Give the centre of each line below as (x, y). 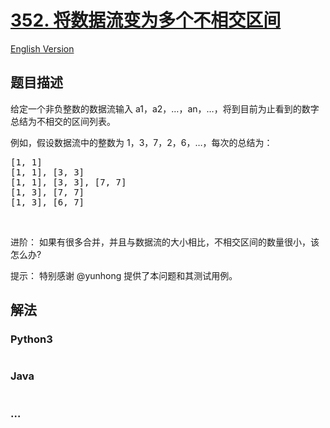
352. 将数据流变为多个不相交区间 (146, 20)
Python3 (31, 339)
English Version (42, 48)
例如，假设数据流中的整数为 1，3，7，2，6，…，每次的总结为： (141, 142)
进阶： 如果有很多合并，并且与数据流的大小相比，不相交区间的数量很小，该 (165, 242)
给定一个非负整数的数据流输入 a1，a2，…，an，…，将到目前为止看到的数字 (165, 108)
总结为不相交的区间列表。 (63, 121)
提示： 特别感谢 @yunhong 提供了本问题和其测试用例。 (124, 275)
